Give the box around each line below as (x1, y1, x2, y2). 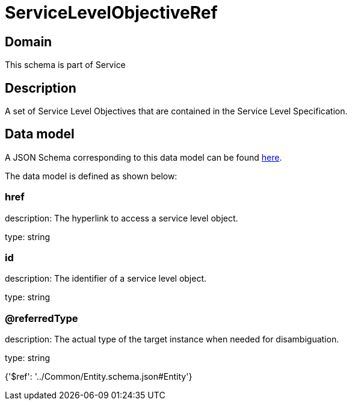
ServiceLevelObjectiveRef (5, 2, 218, 23)
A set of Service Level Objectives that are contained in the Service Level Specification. (5, 106, 348, 117)
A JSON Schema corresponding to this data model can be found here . (5, 152, 282, 162)
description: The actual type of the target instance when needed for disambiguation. (5, 334, 339, 345)
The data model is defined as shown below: (5, 170, 178, 181)
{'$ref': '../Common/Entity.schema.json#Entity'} (5, 371, 193, 382)
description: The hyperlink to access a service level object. (5, 212, 238, 223)
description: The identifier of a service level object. (5, 273, 207, 284)
